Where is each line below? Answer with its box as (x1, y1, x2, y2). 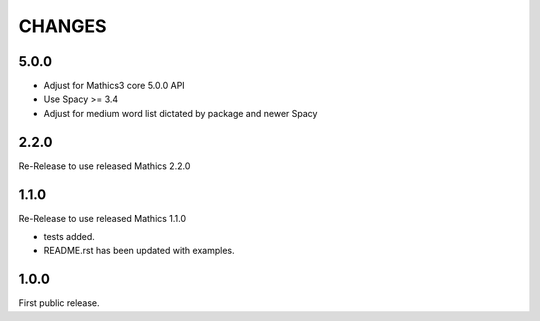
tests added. (43, 231, 95, 243)
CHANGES (18, 15, 107, 37)
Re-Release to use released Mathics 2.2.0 (18, 160, 191, 172)
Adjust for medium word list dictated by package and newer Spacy (43, 107, 318, 119)
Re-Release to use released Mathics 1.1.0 (18, 212, 187, 224)
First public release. (18, 297, 100, 309)
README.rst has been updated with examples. (43, 245, 235, 257)
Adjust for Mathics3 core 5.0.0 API (43, 80, 185, 92)
